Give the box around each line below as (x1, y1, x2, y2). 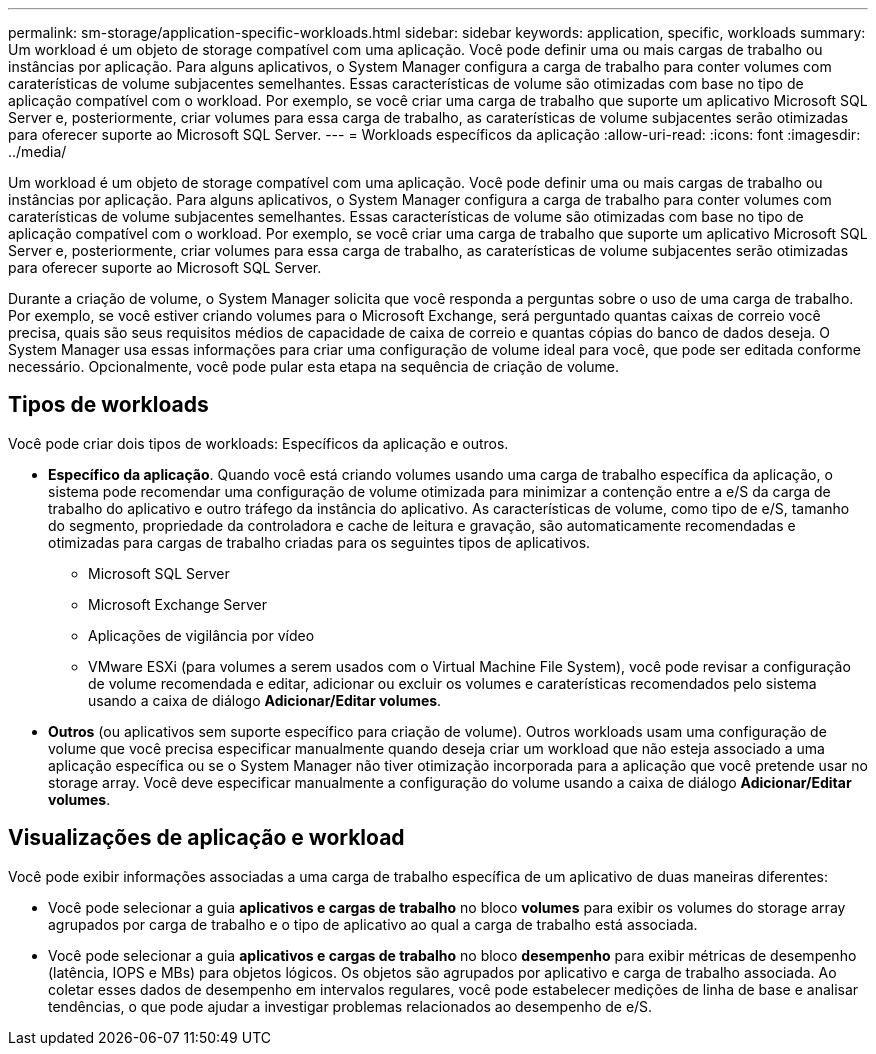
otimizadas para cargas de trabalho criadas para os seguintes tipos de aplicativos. (48, 533, 591, 551)
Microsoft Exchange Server (88, 595, 267, 613)
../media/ (8, 143, 67, 160)
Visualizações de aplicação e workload (8, 825, 405, 851)
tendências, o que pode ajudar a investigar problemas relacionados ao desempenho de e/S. (48, 997, 653, 1015)
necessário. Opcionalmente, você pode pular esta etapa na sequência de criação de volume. (8, 358, 620, 375)
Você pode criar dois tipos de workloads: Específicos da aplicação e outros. (8, 434, 509, 452)
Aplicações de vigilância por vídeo (88, 626, 315, 644)
